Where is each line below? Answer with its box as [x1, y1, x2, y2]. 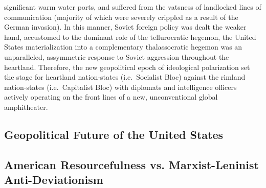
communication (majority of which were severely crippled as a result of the [4, 11, 238, 22]
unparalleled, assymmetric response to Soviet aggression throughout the [4, 51, 229, 62]
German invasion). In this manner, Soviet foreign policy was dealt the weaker [4, 21, 247, 32]
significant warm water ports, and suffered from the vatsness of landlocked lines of [4, 2, 261, 12]
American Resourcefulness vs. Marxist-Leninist [4, 156, 259, 172]
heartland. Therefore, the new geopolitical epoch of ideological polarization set [4, 61, 250, 72]
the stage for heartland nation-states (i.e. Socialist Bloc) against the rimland [4, 72, 246, 82]
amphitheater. [4, 101, 48, 112]
